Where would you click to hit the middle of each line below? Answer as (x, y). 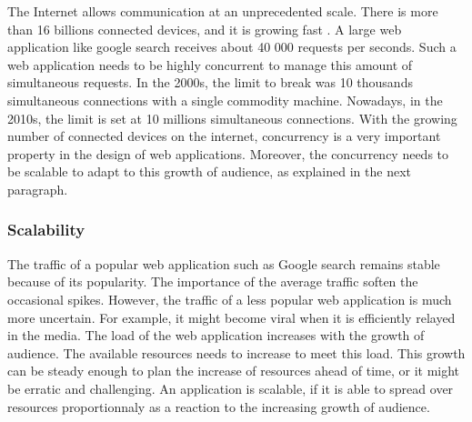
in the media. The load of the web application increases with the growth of (216, 335)
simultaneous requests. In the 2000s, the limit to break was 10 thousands (210, 82)
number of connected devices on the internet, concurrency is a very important (224, 136)
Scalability (46, 230)
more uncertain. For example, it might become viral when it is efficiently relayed (231, 317)
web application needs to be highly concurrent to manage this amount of (210, 64)
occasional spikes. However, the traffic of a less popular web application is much (230, 299)
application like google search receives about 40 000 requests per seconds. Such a (232, 47)
